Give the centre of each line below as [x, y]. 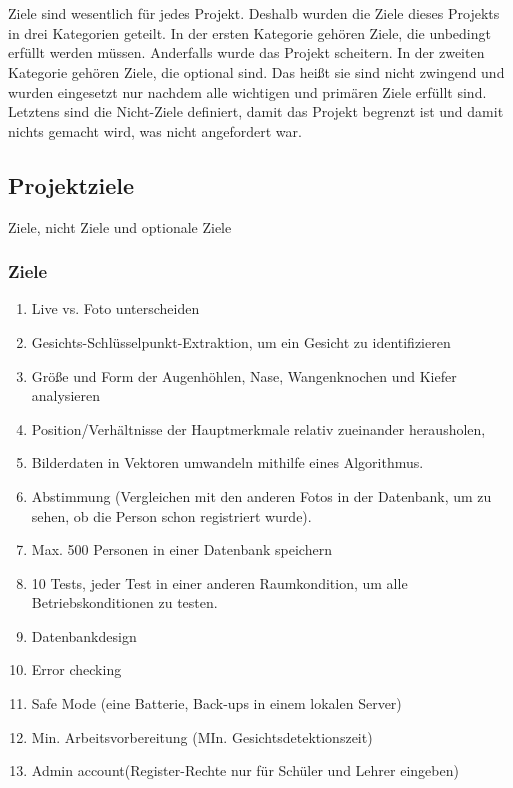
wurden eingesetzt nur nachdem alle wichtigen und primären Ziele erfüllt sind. [247, 91]
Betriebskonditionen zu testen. [124, 602]
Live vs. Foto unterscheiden [115, 308]
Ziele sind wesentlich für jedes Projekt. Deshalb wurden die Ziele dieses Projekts [254, 13]
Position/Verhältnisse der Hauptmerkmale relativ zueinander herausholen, [258, 428]
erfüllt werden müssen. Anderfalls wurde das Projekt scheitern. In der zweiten [246, 52]
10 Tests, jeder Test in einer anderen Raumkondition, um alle [219, 582]
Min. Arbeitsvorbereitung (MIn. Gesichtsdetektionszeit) [202, 736]
